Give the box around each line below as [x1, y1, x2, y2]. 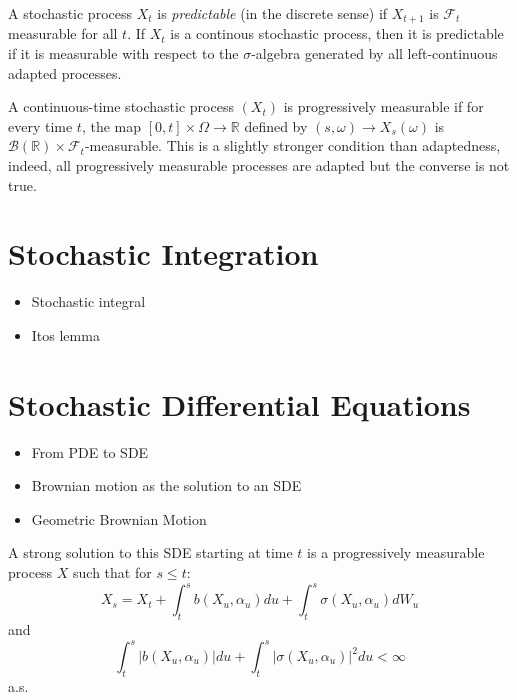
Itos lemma [31, 324, 100, 345]
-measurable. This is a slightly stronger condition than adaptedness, [84, 135, 501, 156]
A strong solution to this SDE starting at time [8, 542, 293, 563]
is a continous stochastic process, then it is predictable [170, 23, 504, 44]
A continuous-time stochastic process [8, 96, 234, 117]
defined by [244, 115, 308, 136]
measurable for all [8, 23, 118, 44]
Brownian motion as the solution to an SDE [31, 475, 302, 496]
